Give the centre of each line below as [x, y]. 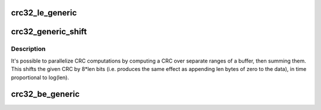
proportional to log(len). [40, 77]
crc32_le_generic [44, 13]
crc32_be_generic [45, 94]
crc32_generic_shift [49, 32]
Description [28, 49]
